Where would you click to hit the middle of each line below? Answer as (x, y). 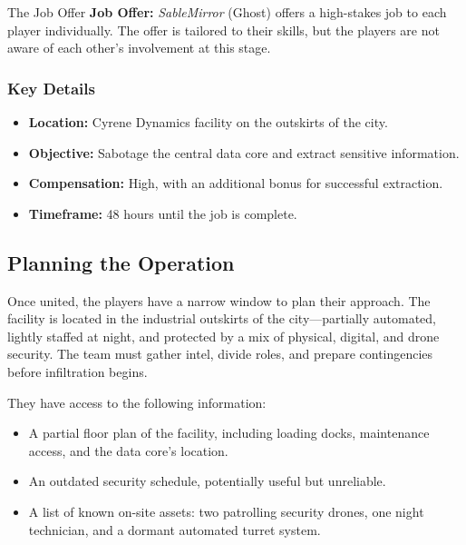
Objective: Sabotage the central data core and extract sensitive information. (244, 152)
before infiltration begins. (78, 371)
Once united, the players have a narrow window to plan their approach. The (219, 300)
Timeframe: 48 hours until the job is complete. (163, 213)
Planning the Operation (121, 262)
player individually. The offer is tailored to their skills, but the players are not (223, 30)
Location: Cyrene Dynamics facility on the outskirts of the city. (208, 122)
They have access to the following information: (137, 402)
